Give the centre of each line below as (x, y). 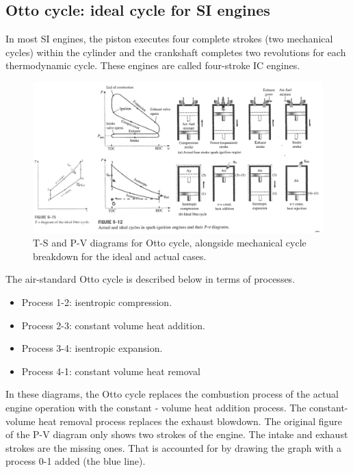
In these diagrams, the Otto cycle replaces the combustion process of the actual (172, 394)
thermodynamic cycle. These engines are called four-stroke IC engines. (153, 65)
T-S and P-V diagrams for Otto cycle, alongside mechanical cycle (170, 243)
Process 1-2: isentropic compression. (97, 302)
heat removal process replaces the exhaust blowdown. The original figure (191, 421)
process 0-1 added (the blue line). (76, 461)
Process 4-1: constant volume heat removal (111, 371)
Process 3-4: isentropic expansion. (92, 348)
